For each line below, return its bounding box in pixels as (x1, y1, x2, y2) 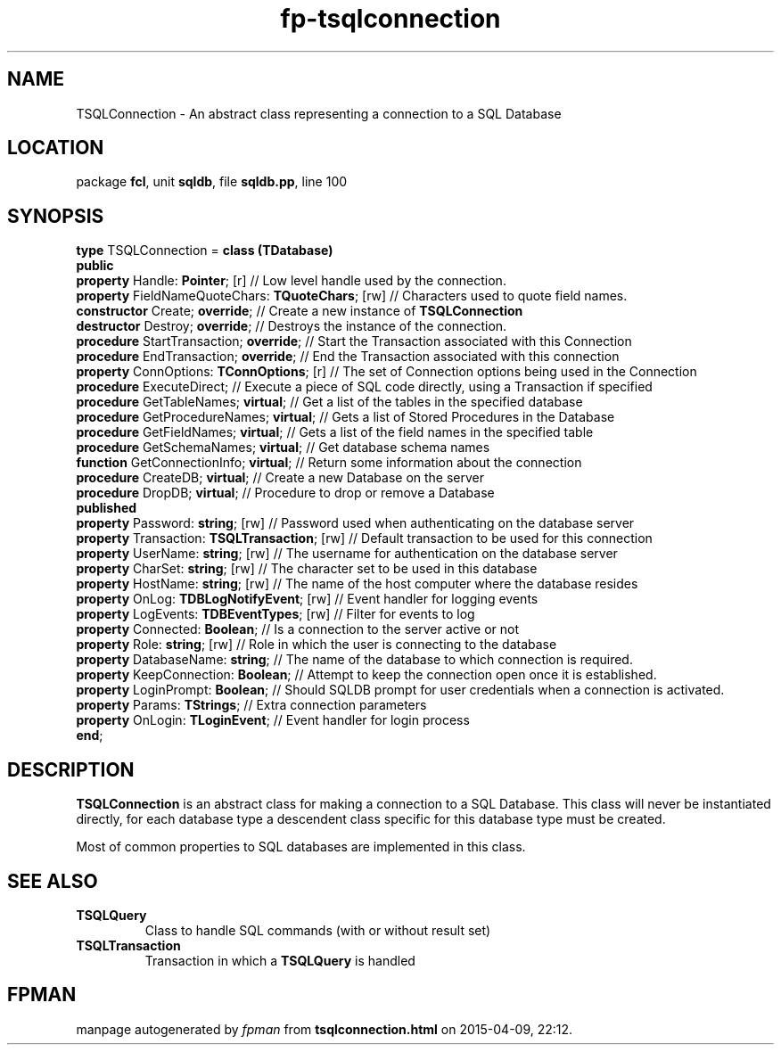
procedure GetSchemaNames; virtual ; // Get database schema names (76, 440, 490, 456)
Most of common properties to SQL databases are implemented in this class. (76, 839, 526, 855)
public (76, 258, 114, 274)
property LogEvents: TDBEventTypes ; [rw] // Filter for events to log (76, 606, 475, 622)
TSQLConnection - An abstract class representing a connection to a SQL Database (76, 105, 562, 121)
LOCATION (7, 136, 104, 160)
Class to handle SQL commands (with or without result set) (144, 922, 491, 938)
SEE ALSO (7, 869, 98, 892)
